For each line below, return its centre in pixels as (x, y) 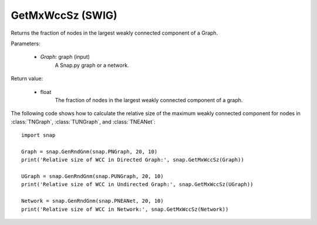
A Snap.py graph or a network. (92, 65)
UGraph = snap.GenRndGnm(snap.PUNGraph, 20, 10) (92, 177)
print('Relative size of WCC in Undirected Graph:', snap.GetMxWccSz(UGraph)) (137, 184)
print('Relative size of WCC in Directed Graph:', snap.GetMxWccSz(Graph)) (133, 160)
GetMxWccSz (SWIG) (64, 15)
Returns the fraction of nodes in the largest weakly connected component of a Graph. (114, 33)
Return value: (27, 79)
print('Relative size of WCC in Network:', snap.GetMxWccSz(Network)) (125, 209)
